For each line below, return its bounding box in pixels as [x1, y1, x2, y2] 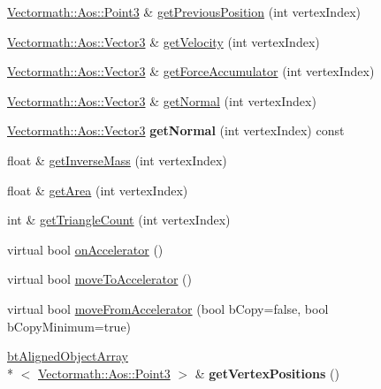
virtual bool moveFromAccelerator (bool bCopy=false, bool [7, 299, 329, 317]
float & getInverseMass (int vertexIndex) [7, 150, 227, 169]
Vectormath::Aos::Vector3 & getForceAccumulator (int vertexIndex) [7, 62, 375, 80]
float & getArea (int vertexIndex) [7, 180, 188, 199]
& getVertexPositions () [194, 363, 339, 382]
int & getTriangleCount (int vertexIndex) [7, 210, 231, 229]
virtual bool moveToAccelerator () [7, 270, 192, 288]
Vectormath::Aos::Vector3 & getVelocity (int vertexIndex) [7, 32, 320, 50]
